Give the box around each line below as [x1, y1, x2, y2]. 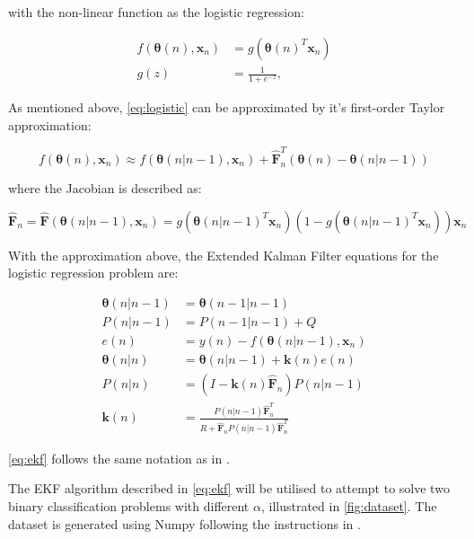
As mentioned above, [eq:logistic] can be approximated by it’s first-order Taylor [8, 98, 445, 116]
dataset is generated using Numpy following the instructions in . [8, 514, 361, 533]
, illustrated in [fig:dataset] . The [260, 497, 437, 516]
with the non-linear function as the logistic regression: [8, 3, 304, 21]
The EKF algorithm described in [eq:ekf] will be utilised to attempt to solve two [8, 479, 450, 498]
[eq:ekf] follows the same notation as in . [8, 448, 230, 467]
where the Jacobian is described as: [8, 178, 202, 197]
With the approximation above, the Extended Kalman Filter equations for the [8, 245, 439, 264]
